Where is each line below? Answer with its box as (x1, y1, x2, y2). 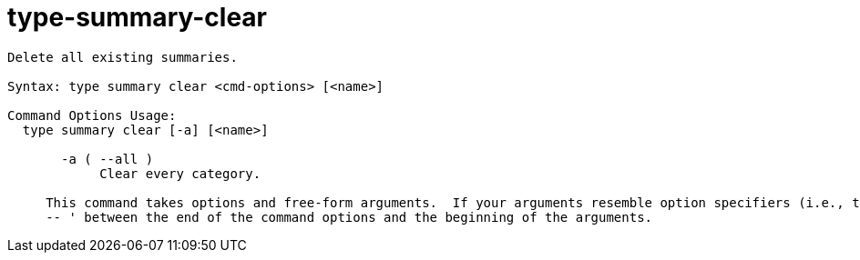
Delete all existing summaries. (7, 49, 238, 65)
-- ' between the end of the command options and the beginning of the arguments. (46, 209, 653, 225)
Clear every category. (99, 165, 261, 181)
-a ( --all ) (61, 151, 154, 166)
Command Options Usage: (7, 107, 177, 123)
